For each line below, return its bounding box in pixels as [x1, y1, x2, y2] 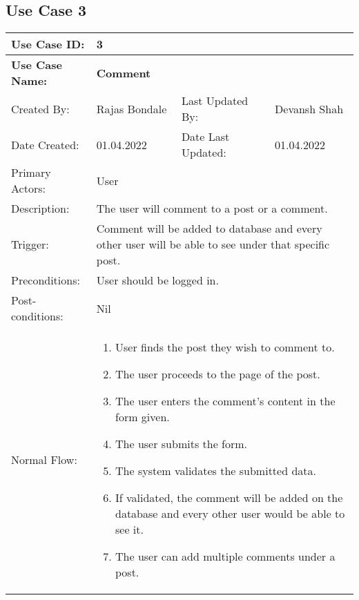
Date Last [181, 128, 230, 145]
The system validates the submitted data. [115, 463, 316, 479]
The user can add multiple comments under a [115, 548, 336, 565]
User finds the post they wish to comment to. [115, 339, 335, 356]
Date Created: [11, 136, 79, 153]
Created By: [11, 100, 70, 117]
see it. [115, 521, 144, 538]
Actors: [11, 180, 46, 197]
